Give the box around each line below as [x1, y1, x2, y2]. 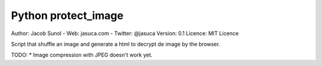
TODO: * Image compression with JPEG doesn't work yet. [11, 51, 153, 59]
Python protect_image [11, 9, 123, 22]
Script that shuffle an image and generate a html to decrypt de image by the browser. [11, 40, 221, 48]
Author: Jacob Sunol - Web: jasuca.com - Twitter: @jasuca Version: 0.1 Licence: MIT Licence [11, 30, 239, 37]
